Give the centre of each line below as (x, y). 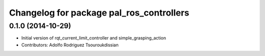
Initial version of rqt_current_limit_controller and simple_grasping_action (94, 38)
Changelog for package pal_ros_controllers (99, 13)
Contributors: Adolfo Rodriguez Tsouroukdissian (70, 45)
